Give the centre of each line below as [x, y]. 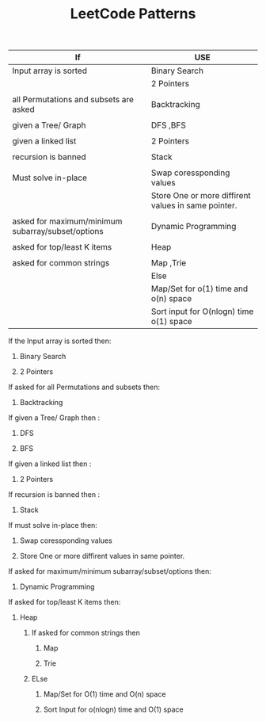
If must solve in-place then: [53, 525]
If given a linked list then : [50, 464]
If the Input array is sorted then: [60, 341]
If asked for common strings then [85, 633]
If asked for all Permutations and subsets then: [84, 387]
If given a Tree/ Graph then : [54, 418]
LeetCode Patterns [133, 14]
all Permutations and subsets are [73, 100]
